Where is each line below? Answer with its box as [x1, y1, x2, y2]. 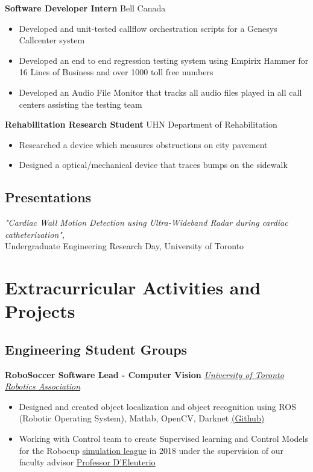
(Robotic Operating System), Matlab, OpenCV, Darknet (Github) [19, 412, 265, 424]
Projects [5, 299, 75, 323]
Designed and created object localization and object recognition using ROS [19, 400, 296, 412]
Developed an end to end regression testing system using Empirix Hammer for [19, 54, 309, 66]
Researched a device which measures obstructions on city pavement [19, 138, 268, 151]
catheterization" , [5, 228, 65, 240]
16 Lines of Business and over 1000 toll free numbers [19, 66, 213, 78]
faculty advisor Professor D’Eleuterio [19, 456, 156, 468]
